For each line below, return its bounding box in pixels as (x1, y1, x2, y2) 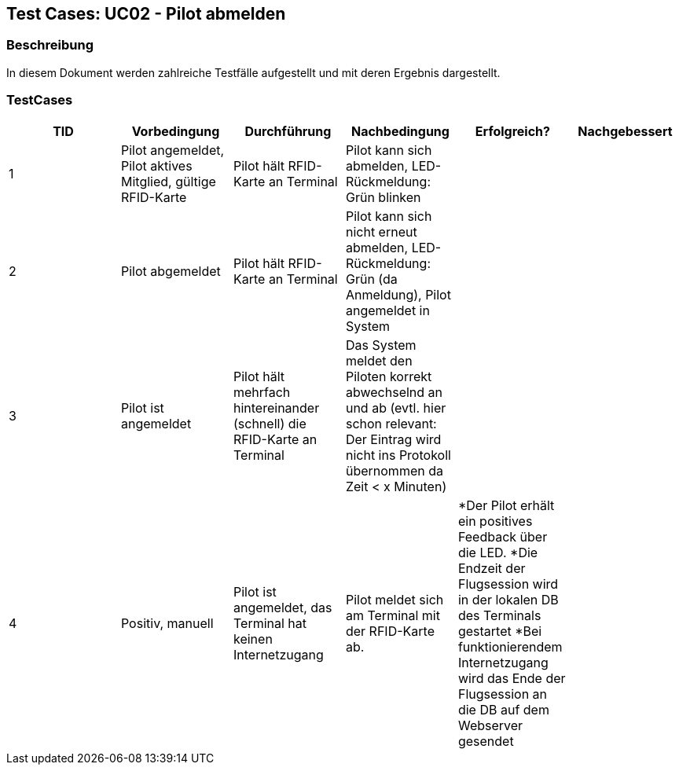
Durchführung (244, 123, 332, 139)
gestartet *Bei (457, 622, 542, 639)
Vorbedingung (131, 123, 220, 139)
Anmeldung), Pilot (345, 286, 451, 303)
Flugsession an (457, 685, 548, 702)
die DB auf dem (457, 701, 549, 718)
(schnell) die (233, 415, 306, 431)
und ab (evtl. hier (345, 399, 446, 416)
